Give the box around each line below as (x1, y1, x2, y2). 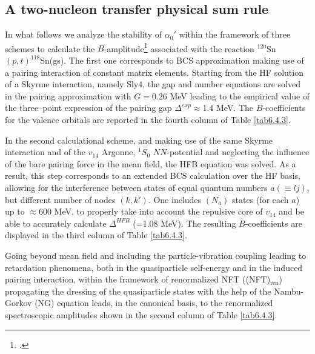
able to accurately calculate (5, 216, 107, 229)
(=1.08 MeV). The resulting (133, 216, 236, 229)
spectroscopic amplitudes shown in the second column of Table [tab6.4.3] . (5, 308, 277, 321)
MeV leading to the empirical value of (170, 89, 310, 102)
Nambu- (274, 284, 304, 297)
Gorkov (5, 296, 32, 309)
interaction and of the (5, 145, 86, 158)
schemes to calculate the (5, 42, 95, 55)
